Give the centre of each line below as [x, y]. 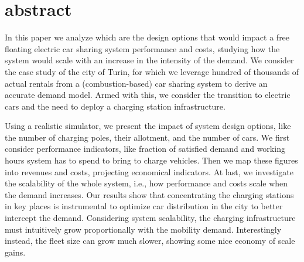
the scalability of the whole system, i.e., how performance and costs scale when [146, 183]
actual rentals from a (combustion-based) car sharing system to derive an [136, 83]
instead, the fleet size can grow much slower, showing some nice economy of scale [150, 241]
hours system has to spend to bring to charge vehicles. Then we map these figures [151, 160]
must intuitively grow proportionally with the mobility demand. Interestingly [143, 229]
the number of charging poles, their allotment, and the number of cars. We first [147, 137]
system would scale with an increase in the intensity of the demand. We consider [149, 60]
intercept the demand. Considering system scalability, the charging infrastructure [150, 218]
